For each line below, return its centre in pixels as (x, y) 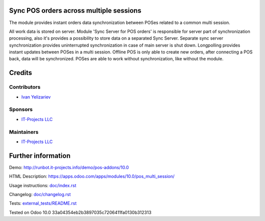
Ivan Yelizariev (36, 97)
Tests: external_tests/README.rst (43, 203)
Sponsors (21, 109)
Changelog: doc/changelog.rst (40, 194)
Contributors (25, 87)
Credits (21, 73)
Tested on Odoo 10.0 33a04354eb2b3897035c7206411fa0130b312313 (80, 212)
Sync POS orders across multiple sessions (75, 11)
